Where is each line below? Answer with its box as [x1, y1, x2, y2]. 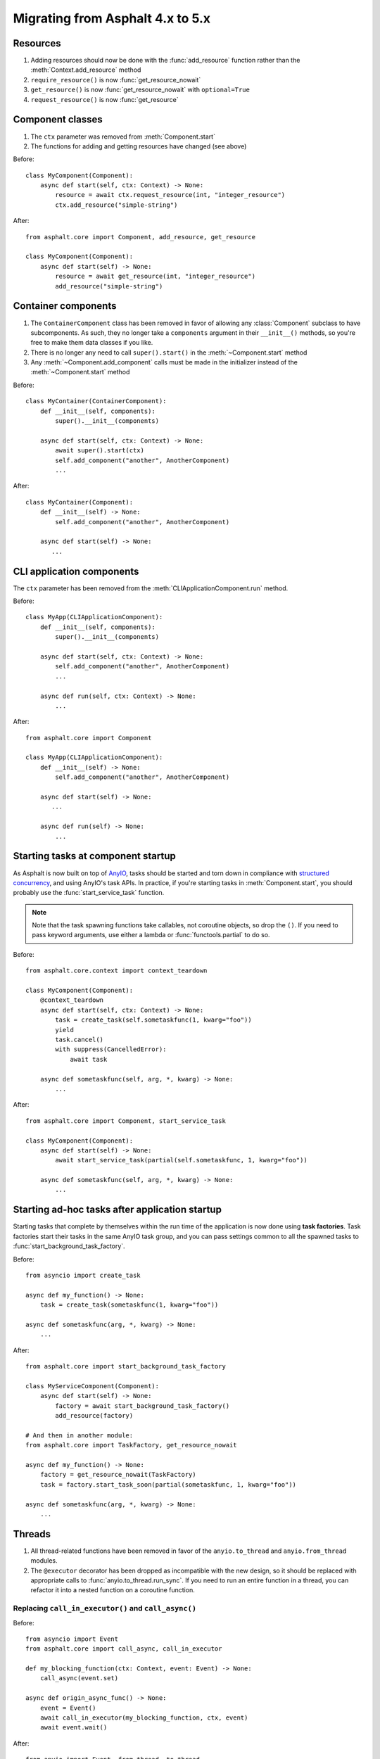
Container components [13, 300, 117, 312]
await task [70, 1055, 108, 1063]
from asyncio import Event [25, 1634, 119, 1643]
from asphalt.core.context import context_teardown [25, 967, 208, 974]
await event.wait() [39, 1724, 108, 1732]
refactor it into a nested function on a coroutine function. [30, 1586, 195, 1594]
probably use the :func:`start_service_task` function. [13, 889, 165, 897]
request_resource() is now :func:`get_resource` [30, 95, 179, 103]
